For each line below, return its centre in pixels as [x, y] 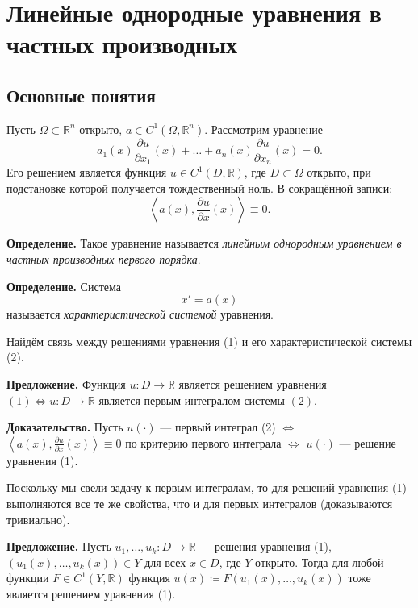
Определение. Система [64, 286]
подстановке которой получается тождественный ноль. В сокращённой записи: [200, 187]
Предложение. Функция [66, 384]
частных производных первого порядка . [104, 259]
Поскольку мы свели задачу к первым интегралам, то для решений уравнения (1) [207, 487]
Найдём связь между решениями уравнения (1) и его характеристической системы [209, 341]
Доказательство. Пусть [65, 427]
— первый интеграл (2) [218, 427]
